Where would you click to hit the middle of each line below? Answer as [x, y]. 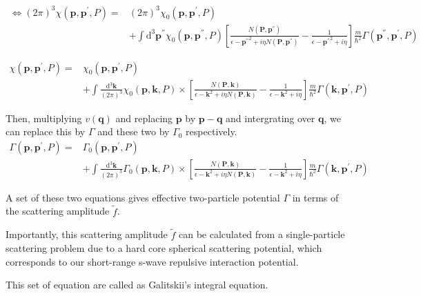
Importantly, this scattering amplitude [87, 234]
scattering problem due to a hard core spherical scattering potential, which [164, 248]
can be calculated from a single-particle [262, 234]
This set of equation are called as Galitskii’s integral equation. [137, 285]
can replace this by [46, 131]
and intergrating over [271, 118]
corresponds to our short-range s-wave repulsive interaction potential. [152, 261]
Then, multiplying [44, 118]
